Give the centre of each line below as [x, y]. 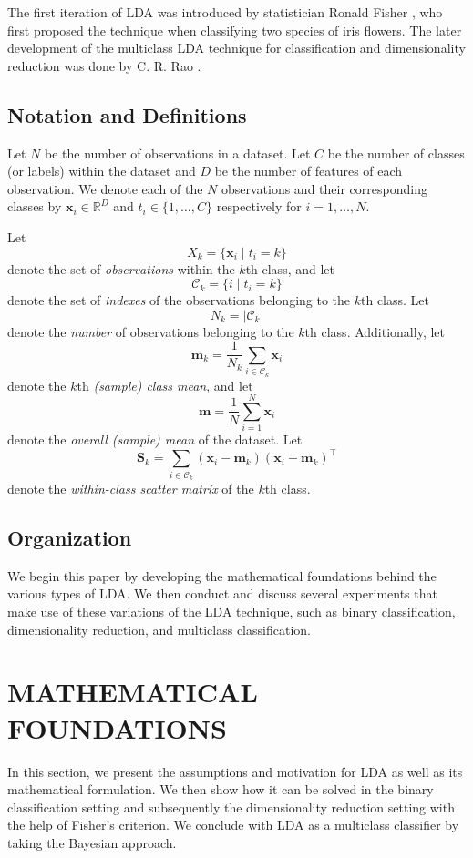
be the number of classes [396, 153]
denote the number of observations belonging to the [151, 331]
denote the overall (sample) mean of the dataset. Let [155, 439]
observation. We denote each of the [105, 188]
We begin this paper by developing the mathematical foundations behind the [222, 575]
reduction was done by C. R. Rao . [104, 65]
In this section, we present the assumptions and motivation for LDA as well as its [235, 771]
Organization [70, 538]
